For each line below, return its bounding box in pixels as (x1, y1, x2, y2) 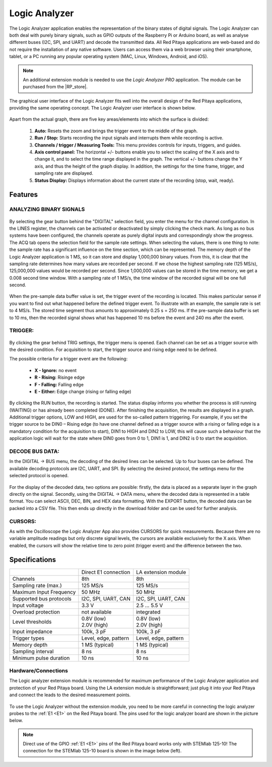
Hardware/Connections (9, 667, 68, 674)
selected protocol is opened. (9, 473, 69, 479)
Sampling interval (12, 648, 54, 655)
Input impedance (12, 628, 53, 635)
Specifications (9, 555, 56, 564)
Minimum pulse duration (12, 654, 70, 661)
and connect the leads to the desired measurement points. (9, 692, 131, 698)
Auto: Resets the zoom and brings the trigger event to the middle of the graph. (34, 128, 198, 134)
